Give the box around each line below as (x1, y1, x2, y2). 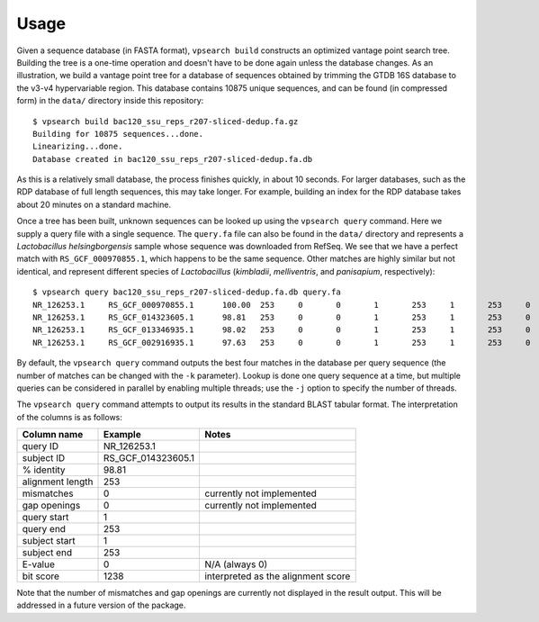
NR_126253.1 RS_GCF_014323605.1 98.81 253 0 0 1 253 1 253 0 (32, 311, 531, 322)
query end (22, 523, 67, 536)
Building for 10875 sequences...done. (32, 129, 204, 139)
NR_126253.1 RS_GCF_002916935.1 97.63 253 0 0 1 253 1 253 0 (32, 338, 531, 347)
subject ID (22, 452, 66, 464)
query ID (22, 440, 58, 453)
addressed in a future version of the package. (16, 599, 186, 611)
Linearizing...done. (32, 141, 123, 152)
